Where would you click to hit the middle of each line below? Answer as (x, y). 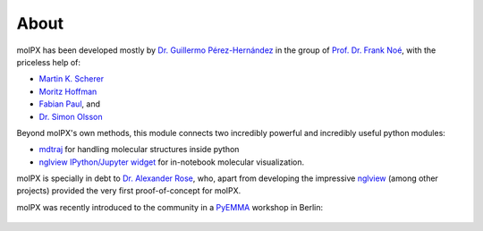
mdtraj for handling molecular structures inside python (139, 150)
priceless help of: (48, 62)
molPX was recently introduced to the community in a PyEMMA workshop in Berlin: (170, 207)
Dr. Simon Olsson (71, 116)
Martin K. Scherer (72, 79)
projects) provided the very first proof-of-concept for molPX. (129, 191)
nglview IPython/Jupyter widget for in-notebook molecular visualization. (172, 162)
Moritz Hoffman (68, 91)
